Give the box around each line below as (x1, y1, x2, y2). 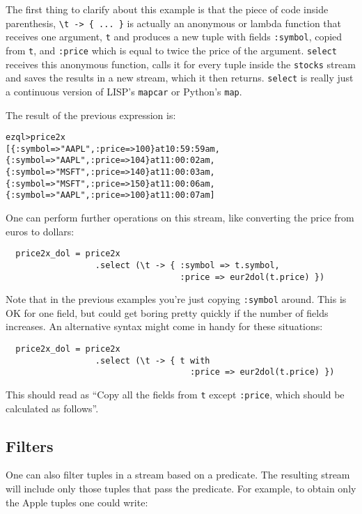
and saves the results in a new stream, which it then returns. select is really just (6, 70, 354, 85)
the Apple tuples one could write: (6, 494, 148, 509)
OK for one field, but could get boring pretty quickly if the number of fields (6, 305, 329, 320)
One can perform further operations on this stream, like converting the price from (6, 210, 354, 225)
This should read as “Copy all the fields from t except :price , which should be (6, 387, 345, 402)
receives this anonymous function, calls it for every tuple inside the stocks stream (6, 56, 356, 71)
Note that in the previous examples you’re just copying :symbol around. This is (6, 292, 347, 306)
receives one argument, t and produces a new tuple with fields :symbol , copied (6, 29, 343, 44)
